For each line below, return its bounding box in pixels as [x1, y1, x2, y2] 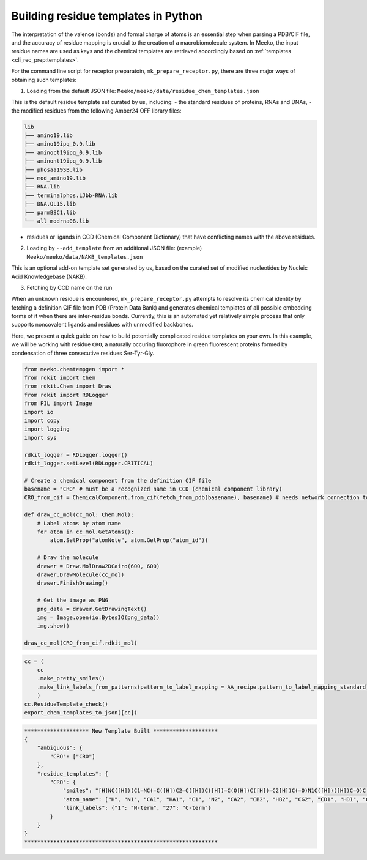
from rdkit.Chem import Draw [24, 383, 112, 390]
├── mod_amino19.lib [24, 175, 86, 182]
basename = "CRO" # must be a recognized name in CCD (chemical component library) [24, 486, 283, 492]
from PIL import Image [24, 400, 92, 407]
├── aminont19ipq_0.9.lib [24, 158, 102, 165]
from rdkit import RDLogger [24, 391, 108, 398]
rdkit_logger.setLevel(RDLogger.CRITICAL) [24, 459, 154, 467]
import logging [24, 426, 70, 432]
